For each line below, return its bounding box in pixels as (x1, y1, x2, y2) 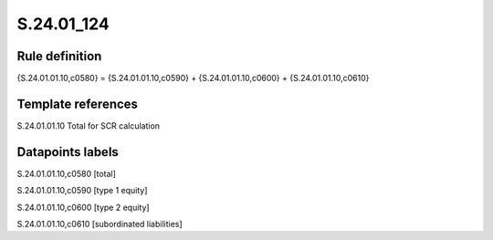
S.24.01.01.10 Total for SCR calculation (16, 120, 160, 131)
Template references (16, 96, 139, 111)
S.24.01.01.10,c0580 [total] (16, 168, 116, 179)
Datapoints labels (16, 144, 119, 160)
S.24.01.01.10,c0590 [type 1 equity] (16, 185, 148, 196)
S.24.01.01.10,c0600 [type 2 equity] (16, 202, 150, 213)
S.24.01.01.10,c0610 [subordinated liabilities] (16, 219, 183, 230)
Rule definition (16, 48, 102, 64)
